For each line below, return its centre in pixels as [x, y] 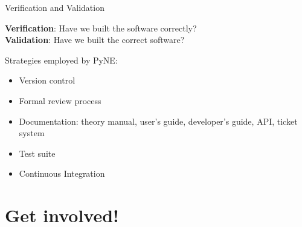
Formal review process [60, 100]
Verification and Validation [55, 7]
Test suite [37, 153]
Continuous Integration [62, 173]
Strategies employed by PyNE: [61, 60]
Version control [47, 80]
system [32, 133]
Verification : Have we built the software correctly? [101, 28]
